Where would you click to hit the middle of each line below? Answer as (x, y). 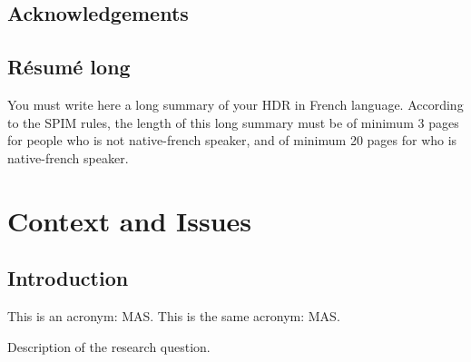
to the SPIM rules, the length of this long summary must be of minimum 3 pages (233, 122)
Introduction (68, 278)
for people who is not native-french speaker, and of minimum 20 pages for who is (232, 140)
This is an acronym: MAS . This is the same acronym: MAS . (174, 315)
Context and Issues (130, 220)
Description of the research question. (109, 346)
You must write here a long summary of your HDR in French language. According (235, 104)
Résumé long (69, 67)
